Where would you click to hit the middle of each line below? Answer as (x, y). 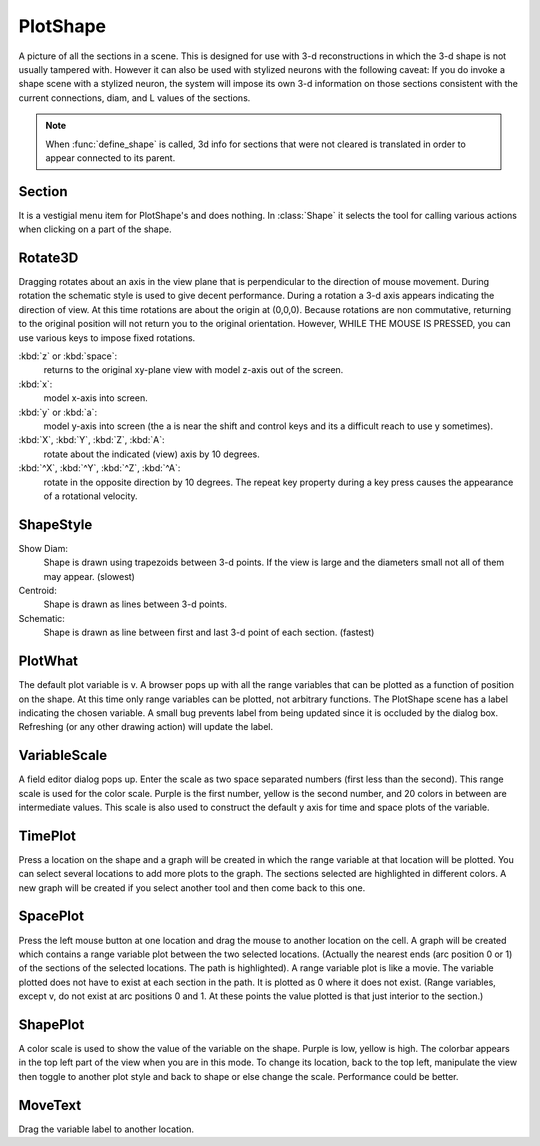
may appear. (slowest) (89, 576)
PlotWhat (48, 661)
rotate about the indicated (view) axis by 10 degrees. (151, 454)
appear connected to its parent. (110, 157)
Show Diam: (43, 548)
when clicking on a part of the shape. (95, 229)
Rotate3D (48, 258)
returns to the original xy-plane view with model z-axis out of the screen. (193, 370)
